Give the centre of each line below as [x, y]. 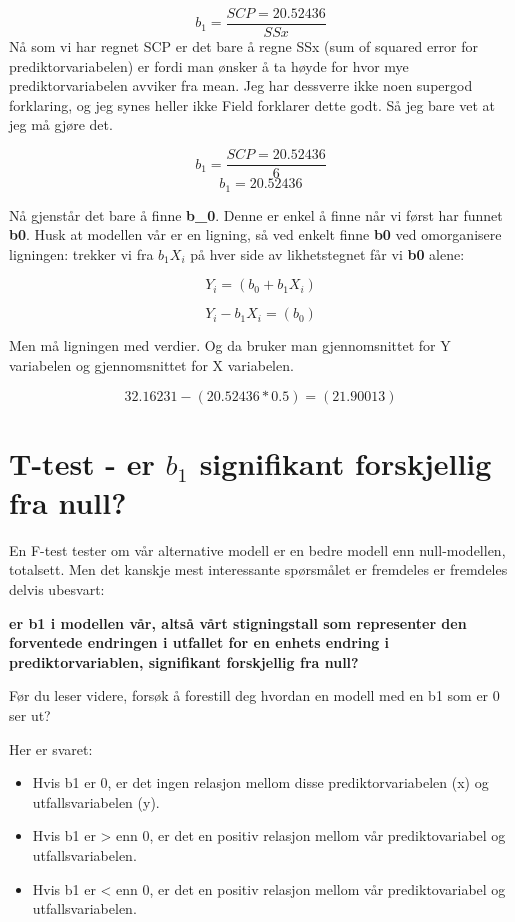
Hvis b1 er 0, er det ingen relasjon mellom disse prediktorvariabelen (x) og [260, 782]
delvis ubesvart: [57, 589]
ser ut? [30, 714]
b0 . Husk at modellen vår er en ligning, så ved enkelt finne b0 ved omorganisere [255, 234]
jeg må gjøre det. [61, 124]
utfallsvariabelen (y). [96, 801]
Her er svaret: [51, 748]
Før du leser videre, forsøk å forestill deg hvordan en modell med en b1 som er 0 [254, 695]
